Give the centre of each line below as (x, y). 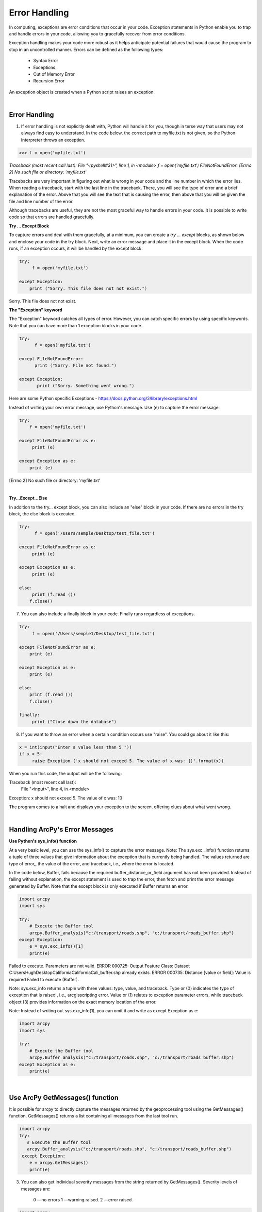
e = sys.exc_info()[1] (56, 946)
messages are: (36, 1189)
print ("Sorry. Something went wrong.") (86, 386)
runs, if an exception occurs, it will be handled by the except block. (76, 248)
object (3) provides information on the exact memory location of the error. (83, 1002)
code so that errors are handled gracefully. (52, 217)
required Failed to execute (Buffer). (44, 979)
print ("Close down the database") (74, 722)
